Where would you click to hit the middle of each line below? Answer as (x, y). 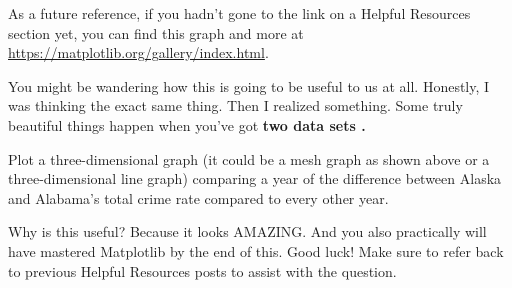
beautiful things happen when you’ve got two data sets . (187, 124)
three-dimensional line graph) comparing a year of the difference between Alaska (255, 178)
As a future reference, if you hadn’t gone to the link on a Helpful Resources (239, 13)
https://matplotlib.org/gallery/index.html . (138, 52)
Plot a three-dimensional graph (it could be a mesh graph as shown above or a (249, 158)
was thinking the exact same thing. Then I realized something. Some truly (235, 105)
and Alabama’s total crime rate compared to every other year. (198, 197)
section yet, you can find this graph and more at (156, 32)
